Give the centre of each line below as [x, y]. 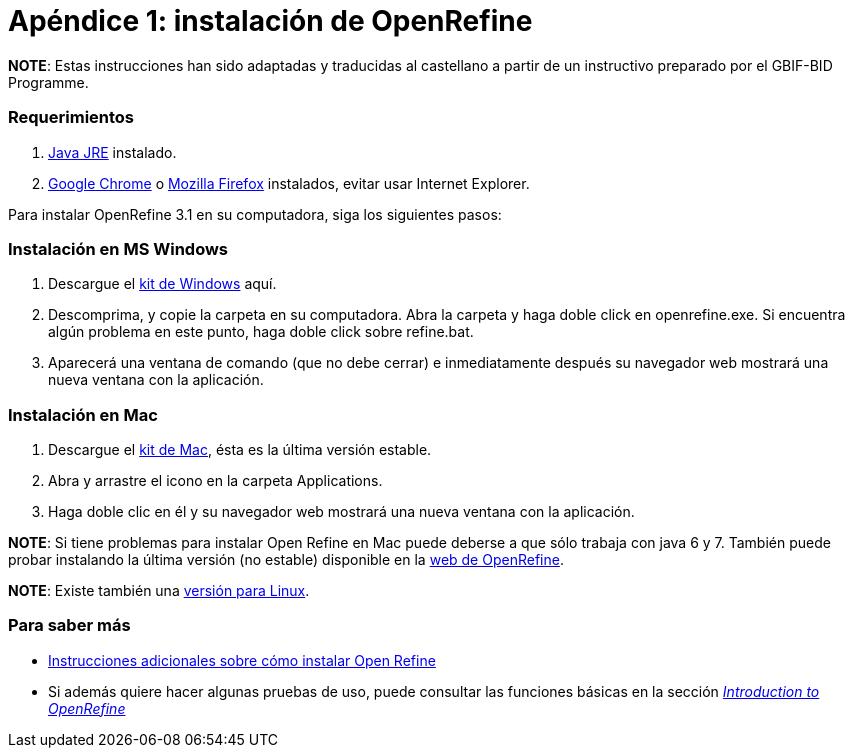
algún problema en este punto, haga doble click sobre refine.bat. [261, 332]
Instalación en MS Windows [118, 248]
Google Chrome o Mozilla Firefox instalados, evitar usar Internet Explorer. [289, 183]
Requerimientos [71, 117]
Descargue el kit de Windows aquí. [162, 284]
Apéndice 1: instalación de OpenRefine [270, 21]
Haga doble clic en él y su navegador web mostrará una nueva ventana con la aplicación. [341, 511]
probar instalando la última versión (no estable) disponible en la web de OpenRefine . [286, 559]
